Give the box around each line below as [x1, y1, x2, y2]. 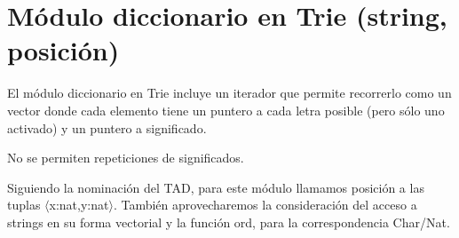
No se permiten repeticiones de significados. [7, 148, 244, 167]
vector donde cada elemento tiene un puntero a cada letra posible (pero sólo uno [7, 100, 445, 119]
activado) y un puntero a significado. [7, 118, 207, 137]
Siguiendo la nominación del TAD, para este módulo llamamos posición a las [7, 178, 424, 196]
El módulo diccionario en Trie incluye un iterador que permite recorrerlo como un [7, 83, 452, 102]
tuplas [7, 195, 41, 214]
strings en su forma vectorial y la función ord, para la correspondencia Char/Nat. [7, 212, 450, 231]
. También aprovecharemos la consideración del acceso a [113, 195, 417, 214]
